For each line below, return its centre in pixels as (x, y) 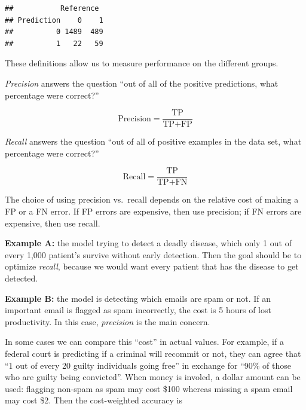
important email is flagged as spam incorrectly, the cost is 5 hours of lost (138, 310)
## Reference (52, 8)
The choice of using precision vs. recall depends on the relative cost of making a (152, 199)
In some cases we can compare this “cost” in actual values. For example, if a (144, 342)
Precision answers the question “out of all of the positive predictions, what (142, 83)
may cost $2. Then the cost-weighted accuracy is (94, 400)
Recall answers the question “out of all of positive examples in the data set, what (153, 141)
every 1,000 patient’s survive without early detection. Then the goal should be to (153, 254)
